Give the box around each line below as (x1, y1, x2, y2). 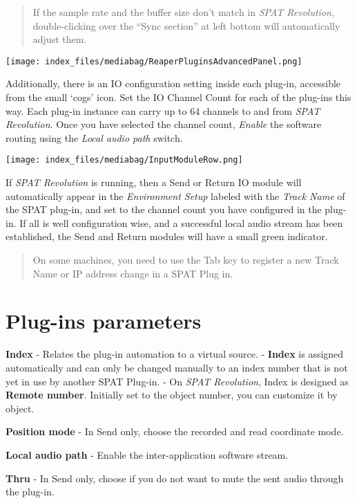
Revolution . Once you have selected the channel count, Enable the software (6, 117, 322, 131)
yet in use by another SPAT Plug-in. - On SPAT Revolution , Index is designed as (6, 374, 349, 388)
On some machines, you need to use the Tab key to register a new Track (32, 253, 339, 267)
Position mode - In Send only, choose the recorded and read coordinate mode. (6, 424, 344, 439)
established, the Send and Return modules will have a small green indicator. (6, 229, 328, 244)
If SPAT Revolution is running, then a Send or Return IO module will (6, 175, 302, 190)
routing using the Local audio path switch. (6, 130, 183, 145)
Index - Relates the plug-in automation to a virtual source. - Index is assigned (6, 347, 344, 361)
